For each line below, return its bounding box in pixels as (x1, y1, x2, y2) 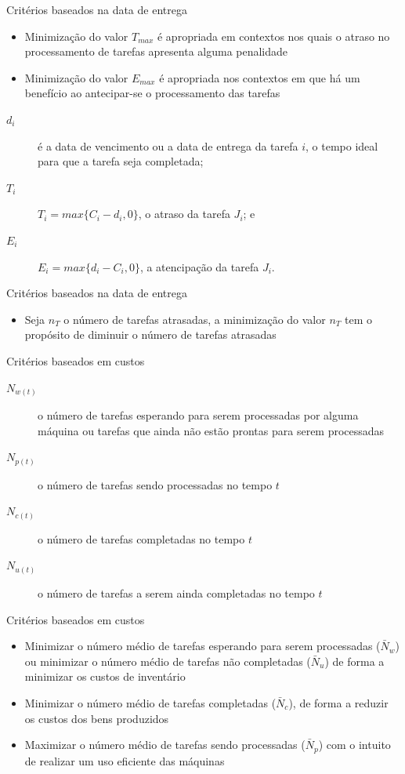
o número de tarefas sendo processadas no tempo (38, 476, 273, 492)
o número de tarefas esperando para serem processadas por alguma (38, 407, 359, 423)
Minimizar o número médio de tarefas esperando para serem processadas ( (24, 638, 381, 654)
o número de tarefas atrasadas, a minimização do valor (63, 311, 326, 327)
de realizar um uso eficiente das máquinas (24, 752, 225, 769)
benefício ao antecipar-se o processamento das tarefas (24, 85, 280, 101)
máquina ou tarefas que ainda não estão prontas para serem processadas (38, 422, 385, 438)
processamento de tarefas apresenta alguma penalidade (24, 43, 288, 60)
